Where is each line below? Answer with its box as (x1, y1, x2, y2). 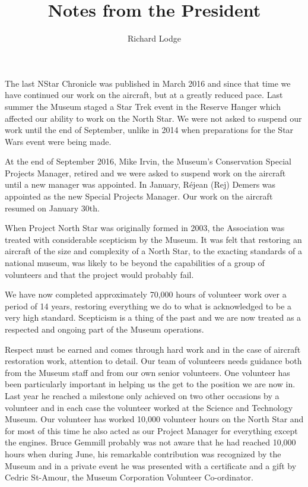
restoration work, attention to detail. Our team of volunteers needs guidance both (5, 355, 302, 367)
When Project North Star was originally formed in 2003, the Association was (5, 222, 285, 234)
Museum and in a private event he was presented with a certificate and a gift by (5, 459, 297, 472)
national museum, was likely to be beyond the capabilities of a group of (5, 257, 265, 269)
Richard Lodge (128, 32, 181, 45)
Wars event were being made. (5, 135, 112, 147)
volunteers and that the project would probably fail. (5, 268, 194, 280)
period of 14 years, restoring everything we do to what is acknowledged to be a (5, 299, 292, 312)
